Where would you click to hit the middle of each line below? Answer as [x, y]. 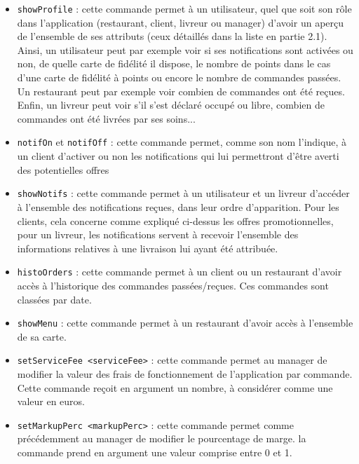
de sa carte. [42, 336]
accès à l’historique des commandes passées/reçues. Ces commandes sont [173, 285]
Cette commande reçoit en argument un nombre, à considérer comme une [175, 387]
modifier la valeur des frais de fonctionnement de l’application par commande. [185, 374]
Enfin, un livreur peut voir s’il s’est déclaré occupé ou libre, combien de [171, 105]
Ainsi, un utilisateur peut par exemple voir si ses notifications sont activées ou [185, 49]
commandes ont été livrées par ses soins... [106, 118]
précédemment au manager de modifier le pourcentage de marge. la [162, 438]
